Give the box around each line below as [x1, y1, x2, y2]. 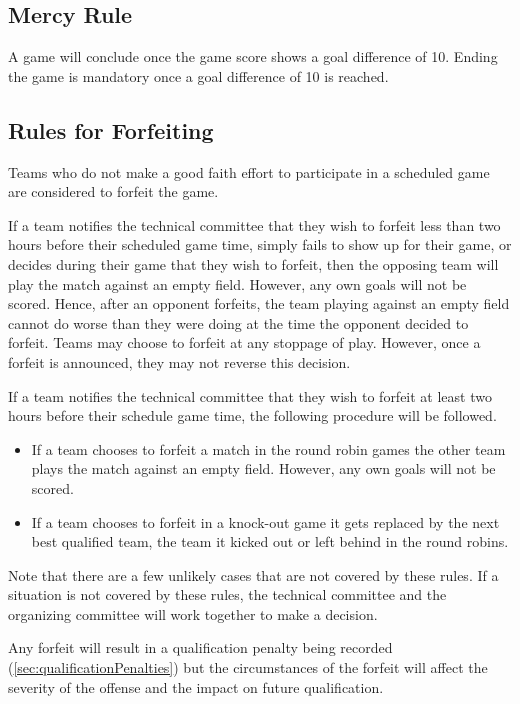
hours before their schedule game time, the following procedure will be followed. [8, 405, 497, 426]
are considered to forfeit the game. [8, 181, 219, 202]
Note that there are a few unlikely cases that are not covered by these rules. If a [8, 564, 499, 585]
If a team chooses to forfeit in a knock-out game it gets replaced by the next [31, 511, 500, 532]
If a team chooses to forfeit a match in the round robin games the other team [31, 438, 506, 459]
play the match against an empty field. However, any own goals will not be [8, 273, 467, 294]
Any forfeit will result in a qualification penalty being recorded [8, 637, 393, 658]
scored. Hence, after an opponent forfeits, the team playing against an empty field [8, 293, 510, 314]
